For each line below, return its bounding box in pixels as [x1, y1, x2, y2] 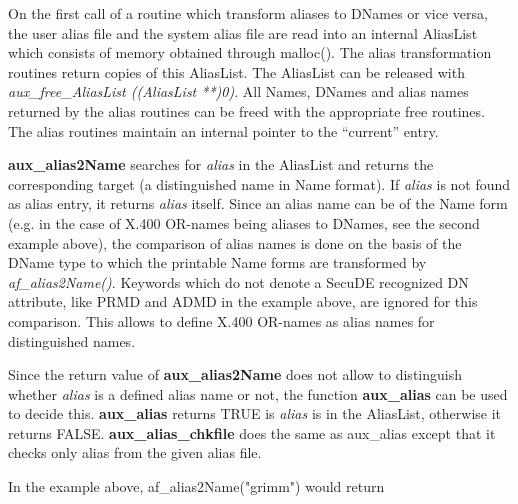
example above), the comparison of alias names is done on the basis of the [8, 232, 462, 253]
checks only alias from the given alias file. [8, 442, 262, 463]
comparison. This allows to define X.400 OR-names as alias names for [8, 310, 435, 331]
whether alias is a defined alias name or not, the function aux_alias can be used [8, 383, 508, 404]
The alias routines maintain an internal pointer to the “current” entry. [8, 120, 439, 141]
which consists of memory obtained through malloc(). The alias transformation [8, 42, 492, 63]
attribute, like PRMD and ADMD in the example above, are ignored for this [8, 291, 478, 312]
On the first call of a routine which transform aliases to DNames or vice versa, [8, 3, 488, 23]
